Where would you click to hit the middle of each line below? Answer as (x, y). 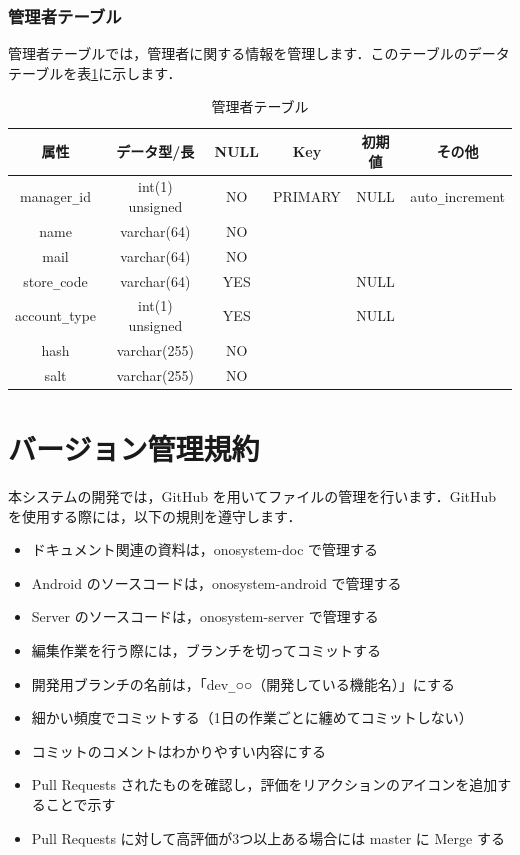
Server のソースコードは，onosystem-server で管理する (205, 616)
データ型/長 (155, 150)
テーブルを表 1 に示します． (95, 72)
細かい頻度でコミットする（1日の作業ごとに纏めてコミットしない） (252, 717)
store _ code (55, 280)
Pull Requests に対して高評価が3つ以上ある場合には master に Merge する (268, 837)
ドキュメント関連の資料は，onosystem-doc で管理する (205, 549)
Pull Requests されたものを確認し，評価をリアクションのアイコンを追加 (264, 784)
